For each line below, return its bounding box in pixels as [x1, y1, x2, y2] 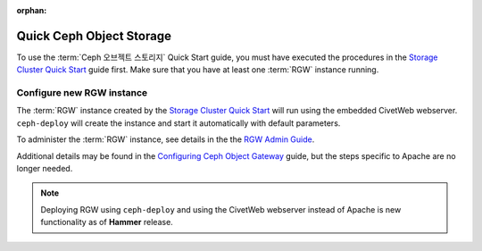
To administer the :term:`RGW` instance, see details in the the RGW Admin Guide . [16, 134, 315, 145]
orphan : [16, 5, 47, 15]
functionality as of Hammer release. [40, 217, 173, 228]
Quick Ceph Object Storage [16, 28, 171, 44]
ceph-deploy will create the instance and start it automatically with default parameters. [16, 117, 341, 129]
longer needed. [16, 163, 73, 173]
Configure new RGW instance [16, 87, 148, 99]
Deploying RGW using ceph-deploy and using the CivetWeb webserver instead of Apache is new [40, 204, 402, 214]
